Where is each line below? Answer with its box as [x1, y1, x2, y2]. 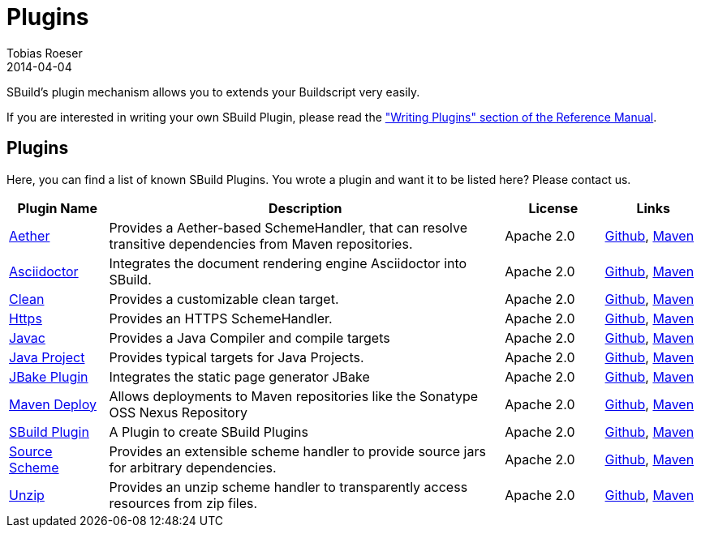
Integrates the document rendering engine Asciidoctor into [109, 254, 467, 271]
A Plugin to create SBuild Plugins [109, 423, 308, 440]
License [528, 199, 578, 216]
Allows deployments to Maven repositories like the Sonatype [109, 387, 479, 404]
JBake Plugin [9, 368, 88, 385]
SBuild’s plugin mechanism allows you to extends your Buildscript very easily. [6, 84, 420, 99]
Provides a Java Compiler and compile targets [109, 329, 390, 346]
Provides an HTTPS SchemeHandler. [109, 310, 333, 327]
